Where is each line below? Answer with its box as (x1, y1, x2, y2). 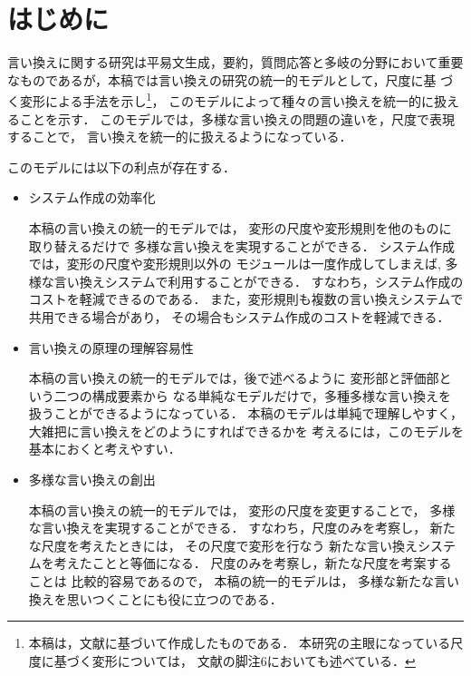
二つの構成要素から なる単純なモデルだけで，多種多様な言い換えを (53, 386, 451, 405)
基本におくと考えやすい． (28, 439, 181, 458)
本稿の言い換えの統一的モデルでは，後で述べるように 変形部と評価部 (28, 368, 439, 387)
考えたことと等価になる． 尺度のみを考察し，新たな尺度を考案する (53, 554, 452, 573)
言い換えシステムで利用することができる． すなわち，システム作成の (53, 271, 464, 290)
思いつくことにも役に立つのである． (66, 589, 283, 608)
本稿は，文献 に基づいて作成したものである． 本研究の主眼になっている (28, 633, 451, 652)
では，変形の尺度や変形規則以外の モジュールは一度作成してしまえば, (28, 254, 441, 273)
